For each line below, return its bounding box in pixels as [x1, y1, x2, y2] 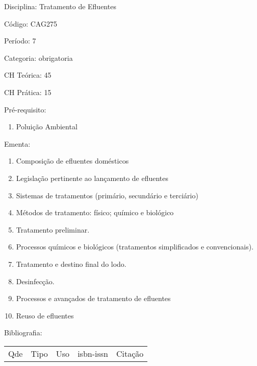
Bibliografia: [4, 327, 42, 338]
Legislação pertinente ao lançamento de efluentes [16, 172, 169, 183]
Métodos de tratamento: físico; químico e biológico [16, 207, 174, 218]
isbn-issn [78, 347, 108, 359]
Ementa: [4, 138, 31, 149]
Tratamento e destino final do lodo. [16, 258, 126, 269]
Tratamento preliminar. [16, 224, 90, 235]
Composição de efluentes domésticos [16, 155, 129, 166]
